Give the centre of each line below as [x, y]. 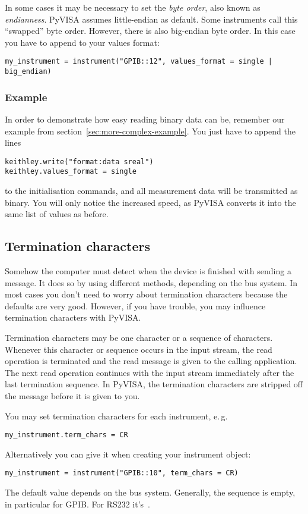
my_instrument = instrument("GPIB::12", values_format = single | [139, 62]
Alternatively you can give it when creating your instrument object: [128, 454]
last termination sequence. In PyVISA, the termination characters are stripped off [154, 384]
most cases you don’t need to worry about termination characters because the [146, 294]
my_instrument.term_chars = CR [66, 435]
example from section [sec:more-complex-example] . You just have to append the [150, 131]
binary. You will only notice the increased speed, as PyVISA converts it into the [150, 202]
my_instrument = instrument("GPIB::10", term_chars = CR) [122, 473]
